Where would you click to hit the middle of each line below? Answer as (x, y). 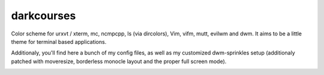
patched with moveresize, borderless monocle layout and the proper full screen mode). (119, 61)
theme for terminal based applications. (59, 41)
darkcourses (43, 16)
